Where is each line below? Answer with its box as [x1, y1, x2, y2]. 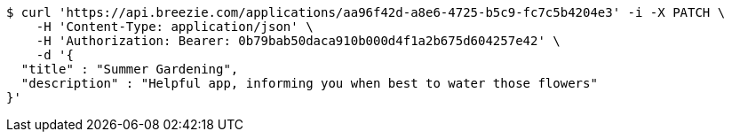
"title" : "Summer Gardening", [20, 62, 239, 76]
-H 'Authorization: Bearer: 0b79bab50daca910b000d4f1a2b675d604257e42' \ [36, 34, 561, 48]
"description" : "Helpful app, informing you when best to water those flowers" [20, 76, 598, 90]
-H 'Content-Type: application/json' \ [36, 19, 314, 34]
